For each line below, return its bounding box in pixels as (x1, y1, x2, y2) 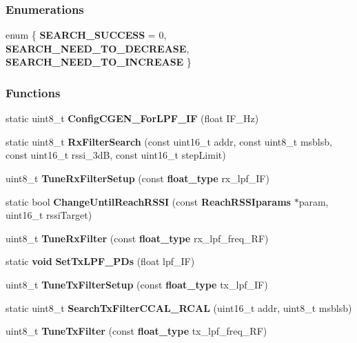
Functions (6, 84, 61, 101)
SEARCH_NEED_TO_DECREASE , (6, 41, 190, 55)
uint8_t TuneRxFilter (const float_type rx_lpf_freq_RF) (6, 231, 269, 245)
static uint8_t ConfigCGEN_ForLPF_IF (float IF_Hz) (6, 111, 259, 126)
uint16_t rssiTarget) (6, 208, 92, 222)
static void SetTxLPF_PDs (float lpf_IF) (6, 254, 195, 268)
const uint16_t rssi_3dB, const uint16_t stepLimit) (6, 148, 226, 162)
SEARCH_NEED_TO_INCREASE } (6, 55, 192, 69)
